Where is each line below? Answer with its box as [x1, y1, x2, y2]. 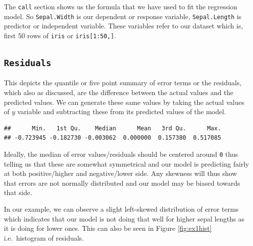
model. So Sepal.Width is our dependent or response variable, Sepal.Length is [4, 11, 242, 21]
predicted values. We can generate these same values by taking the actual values [4, 97, 245, 107]
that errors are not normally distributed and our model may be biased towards [4, 177, 240, 188]
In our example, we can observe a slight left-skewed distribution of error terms [4, 203, 239, 214]
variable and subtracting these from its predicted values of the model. [17, 106, 226, 117]
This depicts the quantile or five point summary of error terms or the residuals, [4, 77, 242, 88]
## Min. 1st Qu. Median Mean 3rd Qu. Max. [4, 124, 221, 132]
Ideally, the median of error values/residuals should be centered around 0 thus [4, 148, 238, 159]
